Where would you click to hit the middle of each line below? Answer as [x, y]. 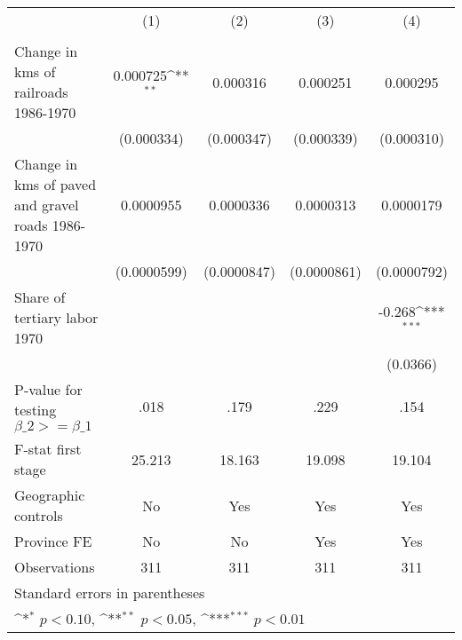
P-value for [48, 389]
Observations [55, 567]
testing [36, 410]
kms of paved [56, 184]
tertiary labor [56, 317]
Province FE [53, 541]
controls [39, 515]
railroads [41, 92]
